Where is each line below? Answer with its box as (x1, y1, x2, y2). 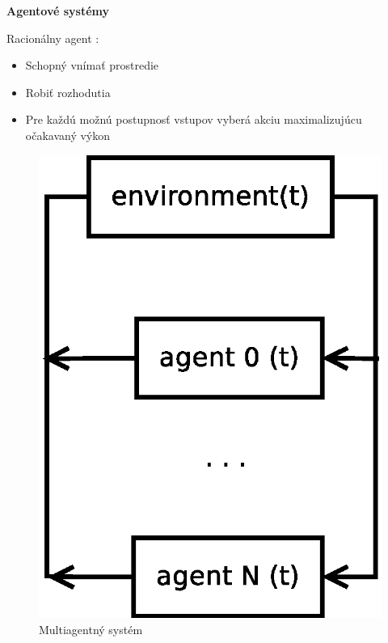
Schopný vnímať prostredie (25, 57, 159, 74)
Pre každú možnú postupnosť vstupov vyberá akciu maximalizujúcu (25, 111, 362, 128)
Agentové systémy (6, 2, 110, 19)
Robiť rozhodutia (25, 83, 111, 100)
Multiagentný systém (39, 620, 143, 637)
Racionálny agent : (6, 29, 99, 46)
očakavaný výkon (25, 126, 111, 143)
